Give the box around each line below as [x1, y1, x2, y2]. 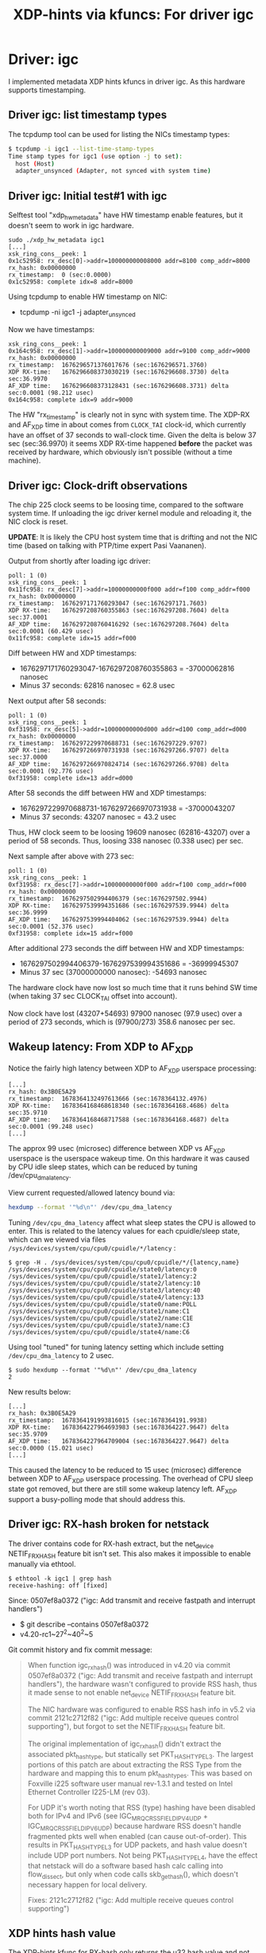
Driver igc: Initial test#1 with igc [8, 189, 168, 202]
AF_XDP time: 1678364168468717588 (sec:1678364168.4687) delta [8, 1115, 229, 1124]
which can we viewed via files [8, 1235, 106, 1244]
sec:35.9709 [8, 1431, 48, 1438]
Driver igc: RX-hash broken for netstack [8, 1517, 210, 1531]
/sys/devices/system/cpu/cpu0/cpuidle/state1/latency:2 [8, 1273, 197, 1281]
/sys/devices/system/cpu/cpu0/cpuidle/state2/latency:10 [8, 1280, 201, 1288]
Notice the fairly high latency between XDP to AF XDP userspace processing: [8, 1063, 256, 1074]
